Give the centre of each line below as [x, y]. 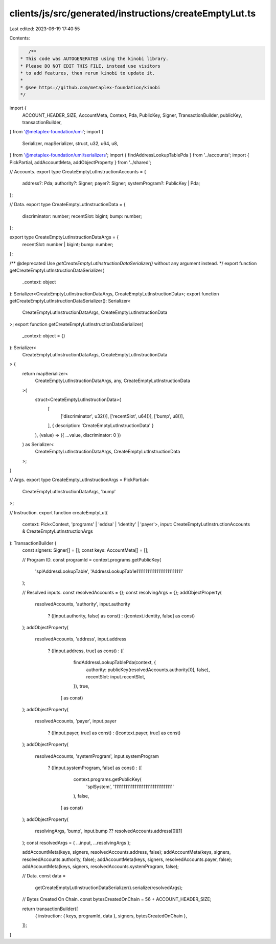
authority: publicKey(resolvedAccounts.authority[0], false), [148, 670]
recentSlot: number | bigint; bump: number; [68, 244]
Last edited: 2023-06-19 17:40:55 [45, 29]
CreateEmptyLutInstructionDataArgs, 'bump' [69, 491]
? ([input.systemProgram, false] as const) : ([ [95, 768]
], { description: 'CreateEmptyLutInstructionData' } [101, 426]
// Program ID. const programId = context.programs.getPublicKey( [92, 559]
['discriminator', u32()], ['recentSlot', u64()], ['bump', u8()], [122, 416]
